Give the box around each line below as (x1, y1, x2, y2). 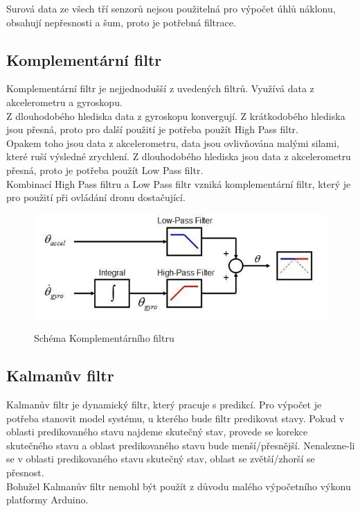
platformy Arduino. (6, 492, 89, 507)
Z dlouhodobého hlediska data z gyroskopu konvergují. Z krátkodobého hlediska (6, 108, 345, 123)
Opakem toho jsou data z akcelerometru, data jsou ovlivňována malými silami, (6, 135, 339, 150)
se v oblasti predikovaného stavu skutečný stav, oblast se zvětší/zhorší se (6, 451, 315, 466)
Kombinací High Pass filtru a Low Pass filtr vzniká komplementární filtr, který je (6, 176, 351, 191)
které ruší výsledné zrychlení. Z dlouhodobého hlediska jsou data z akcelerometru (6, 149, 351, 164)
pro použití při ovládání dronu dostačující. (6, 190, 186, 205)
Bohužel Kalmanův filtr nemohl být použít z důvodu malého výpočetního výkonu (6, 478, 351, 493)
